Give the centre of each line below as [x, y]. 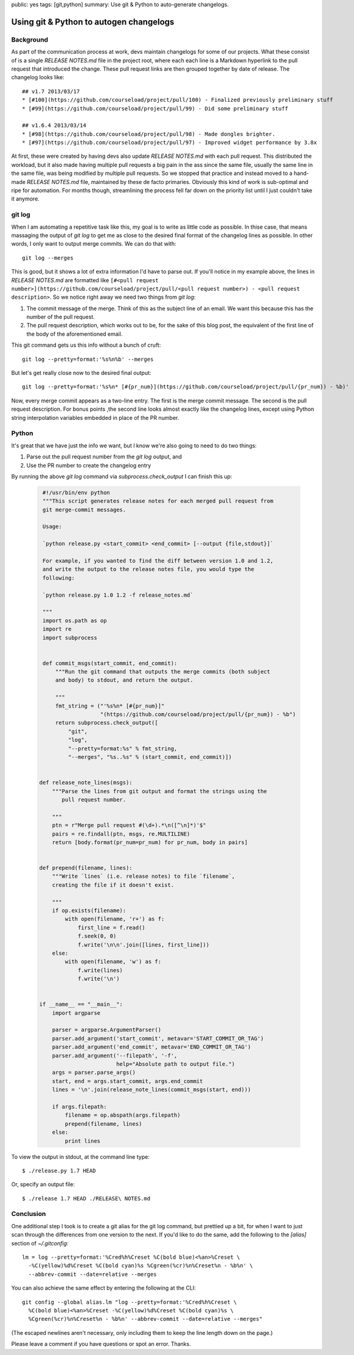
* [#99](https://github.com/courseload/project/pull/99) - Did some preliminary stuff [155, 108]
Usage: [52, 527]
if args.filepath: [79, 1107]
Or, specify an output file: [43, 1184]
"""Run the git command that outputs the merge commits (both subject [163, 672]
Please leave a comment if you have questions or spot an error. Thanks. [101, 1344]
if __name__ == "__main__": [81, 1005]
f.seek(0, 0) [97, 936]
